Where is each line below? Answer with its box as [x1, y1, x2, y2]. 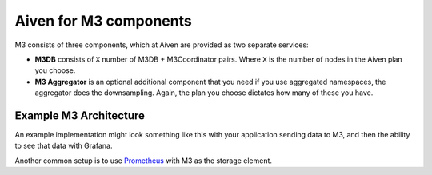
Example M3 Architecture [14, 109, 146, 122]
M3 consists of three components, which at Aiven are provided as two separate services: [14, 40, 309, 50]
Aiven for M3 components [14, 12, 192, 30]
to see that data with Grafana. [14, 141, 113, 151]
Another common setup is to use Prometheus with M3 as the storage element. [14, 156, 272, 165]
